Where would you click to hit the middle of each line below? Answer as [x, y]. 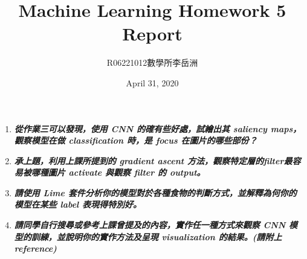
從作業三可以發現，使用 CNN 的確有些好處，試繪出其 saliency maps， [158, 128]
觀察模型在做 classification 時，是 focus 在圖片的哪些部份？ [136, 140]
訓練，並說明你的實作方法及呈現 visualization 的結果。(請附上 [157, 236]
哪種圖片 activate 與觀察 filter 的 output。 [118, 172]
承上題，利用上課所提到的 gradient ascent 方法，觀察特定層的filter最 [153, 160]
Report [152, 34]
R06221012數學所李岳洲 [152, 62]
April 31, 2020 [152, 82]
